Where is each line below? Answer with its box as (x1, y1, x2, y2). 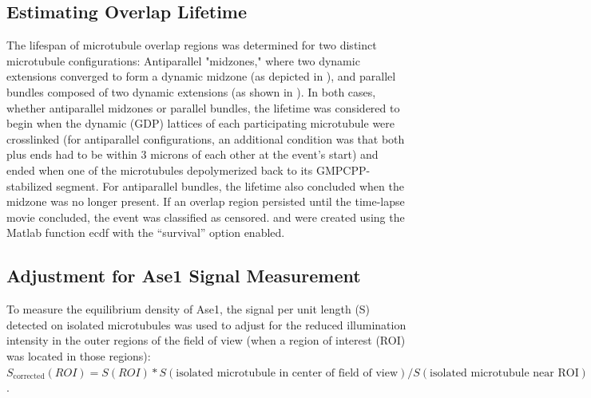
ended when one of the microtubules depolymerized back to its (6, 161, 313, 178)
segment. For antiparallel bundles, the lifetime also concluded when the (56, 177, 404, 194)
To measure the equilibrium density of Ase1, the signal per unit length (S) (6, 301, 371, 317)
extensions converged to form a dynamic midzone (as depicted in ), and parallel (6, 68, 396, 85)
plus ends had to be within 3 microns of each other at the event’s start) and (6, 146, 379, 163)
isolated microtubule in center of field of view (176, 367, 399, 379)
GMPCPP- (315, 161, 371, 178)
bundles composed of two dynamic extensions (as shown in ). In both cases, (6, 83, 376, 100)
